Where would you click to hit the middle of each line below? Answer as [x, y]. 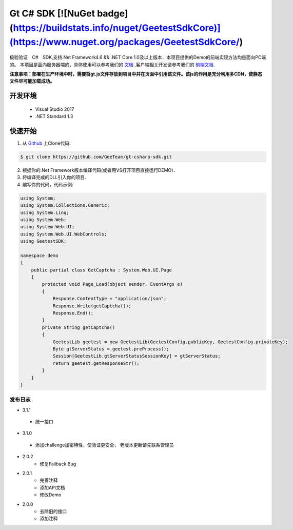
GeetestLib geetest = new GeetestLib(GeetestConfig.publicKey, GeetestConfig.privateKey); [170, 342]
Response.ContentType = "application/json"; [110, 299]
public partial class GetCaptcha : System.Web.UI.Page [101, 270]
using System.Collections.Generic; [65, 205]
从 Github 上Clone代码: [46, 143]
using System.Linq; [45, 212]
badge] [112, 13]
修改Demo [51, 495]
